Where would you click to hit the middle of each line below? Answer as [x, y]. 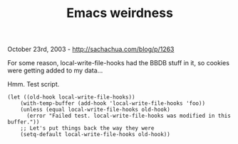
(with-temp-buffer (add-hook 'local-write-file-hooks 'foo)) [113, 104]
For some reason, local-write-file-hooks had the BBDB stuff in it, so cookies [119, 63]
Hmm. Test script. [33, 84]
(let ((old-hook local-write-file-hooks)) [71, 97]
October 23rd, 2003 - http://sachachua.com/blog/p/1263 [91, 49]
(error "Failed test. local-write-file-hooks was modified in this [129, 116]
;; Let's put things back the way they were [87, 128]
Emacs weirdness [120, 13]
